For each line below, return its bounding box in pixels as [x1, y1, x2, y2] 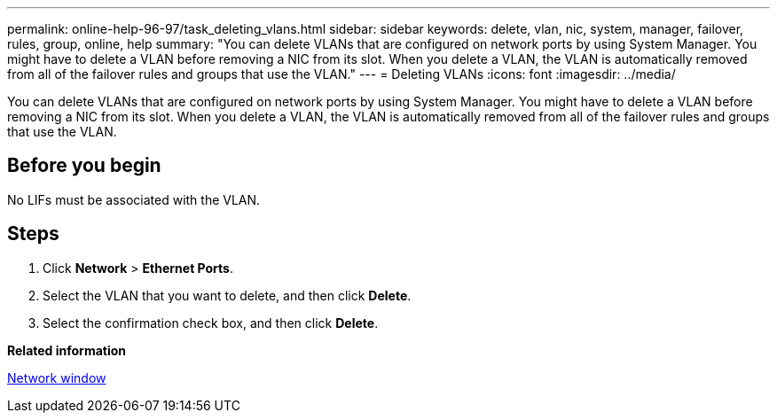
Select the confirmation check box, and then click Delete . [43, 315, 379, 331]
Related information [7, 342, 127, 358]
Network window [7, 369, 106, 385]
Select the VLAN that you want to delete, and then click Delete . [43, 287, 412, 303]
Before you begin [7, 154, 161, 177]
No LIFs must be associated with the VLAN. [7, 191, 261, 207]
